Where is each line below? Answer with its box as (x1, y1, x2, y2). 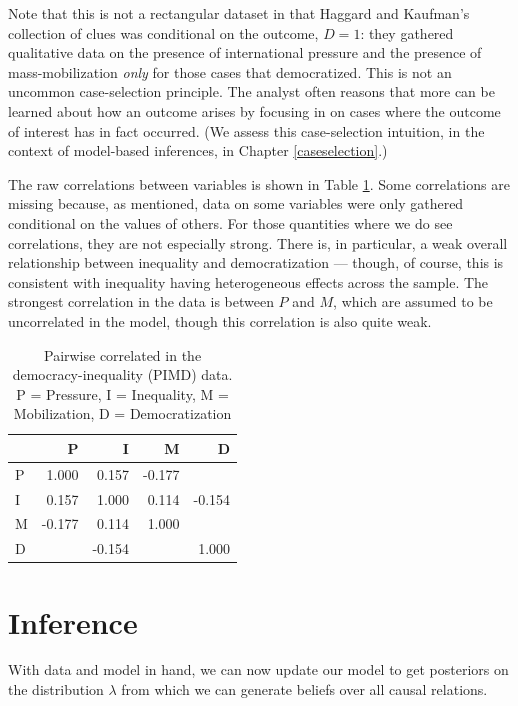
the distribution (8, 679, 104, 700)
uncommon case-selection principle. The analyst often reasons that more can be (8, 81, 495, 102)
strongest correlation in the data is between (8, 291, 274, 312)
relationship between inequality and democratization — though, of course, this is (8, 252, 504, 273)
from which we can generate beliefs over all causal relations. (121, 679, 488, 700)
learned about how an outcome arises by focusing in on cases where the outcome (8, 100, 501, 121)
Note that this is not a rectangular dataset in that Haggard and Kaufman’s (8, 3, 470, 23)
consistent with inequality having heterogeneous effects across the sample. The (8, 271, 489, 292)
